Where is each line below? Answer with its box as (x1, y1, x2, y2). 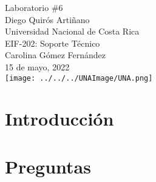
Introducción (5, 106, 114, 131)
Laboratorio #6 (5, 1, 63, 13)
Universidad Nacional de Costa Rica (5, 25, 140, 38)
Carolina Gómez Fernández (5, 49, 106, 61)
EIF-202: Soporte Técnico (5, 36, 100, 49)
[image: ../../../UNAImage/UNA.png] (5, 73, 153, 83)
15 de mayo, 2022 (5, 60, 70, 73)
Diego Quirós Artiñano (5, 13, 90, 25)
